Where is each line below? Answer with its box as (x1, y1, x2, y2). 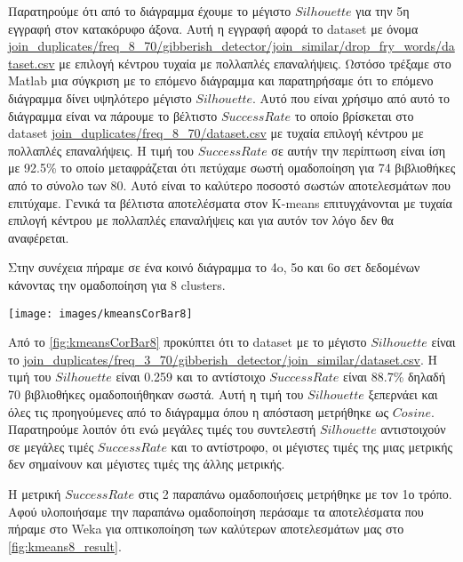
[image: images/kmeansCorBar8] (8, 307, 193, 320)
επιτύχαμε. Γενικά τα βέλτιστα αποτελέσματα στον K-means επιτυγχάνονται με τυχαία (8, 193, 452, 212)
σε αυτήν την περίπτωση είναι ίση (271, 140, 446, 159)
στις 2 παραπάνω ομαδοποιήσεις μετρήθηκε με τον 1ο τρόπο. (138, 484, 452, 502)
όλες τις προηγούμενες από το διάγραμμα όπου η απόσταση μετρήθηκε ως (8, 402, 389, 421)
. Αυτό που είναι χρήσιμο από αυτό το (252, 88, 450, 107)
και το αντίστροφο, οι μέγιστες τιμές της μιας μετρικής (171, 437, 453, 455)
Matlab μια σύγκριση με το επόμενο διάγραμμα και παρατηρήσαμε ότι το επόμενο (8, 71, 434, 90)
